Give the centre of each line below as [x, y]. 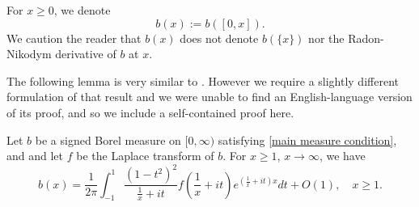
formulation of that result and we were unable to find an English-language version [209, 97]
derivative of [86, 54]
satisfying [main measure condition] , [307, 139]
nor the [326, 38]
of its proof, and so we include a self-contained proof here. [150, 112]
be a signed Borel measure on [108, 139]
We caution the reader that [74, 38]
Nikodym [29, 54]
